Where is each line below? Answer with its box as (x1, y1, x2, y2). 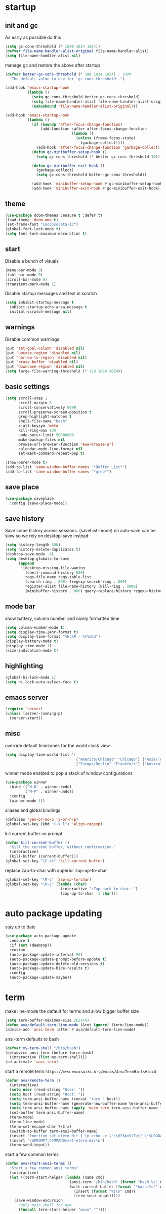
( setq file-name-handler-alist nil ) (5, 53, 81, 58)
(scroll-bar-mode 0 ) (5, 277, 48, 282)
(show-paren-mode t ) (5, 460, 48, 465)
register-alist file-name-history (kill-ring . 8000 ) (25, 584, 138, 589)
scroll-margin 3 (18, 400, 52, 405)
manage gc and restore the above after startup (5, 62, 100, 68)
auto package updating (5, 908, 102, 919)
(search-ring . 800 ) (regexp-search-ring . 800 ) (25, 579, 127, 584)
